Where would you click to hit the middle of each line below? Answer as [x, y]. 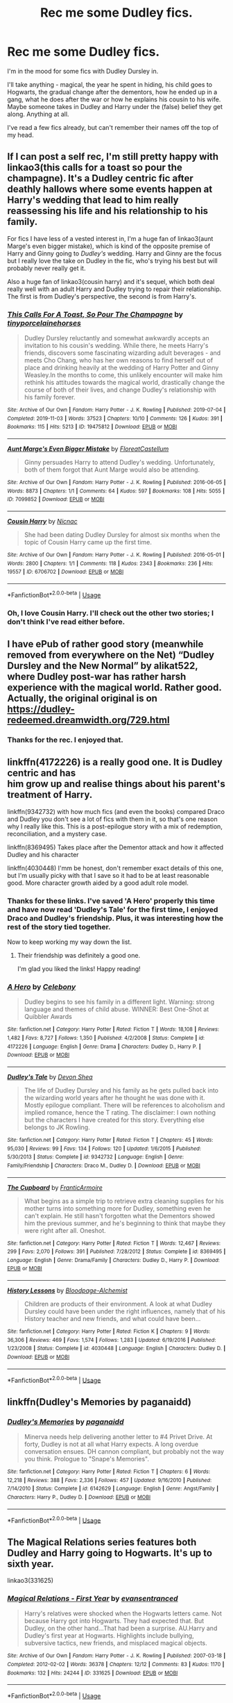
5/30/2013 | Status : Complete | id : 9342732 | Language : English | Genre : [95, 1157]
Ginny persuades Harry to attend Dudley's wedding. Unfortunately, [120, 463]
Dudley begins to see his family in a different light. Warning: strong [119, 1002]
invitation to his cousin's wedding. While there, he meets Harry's [116, 346]
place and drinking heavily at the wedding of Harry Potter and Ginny [121, 368]
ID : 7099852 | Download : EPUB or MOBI [56, 499]
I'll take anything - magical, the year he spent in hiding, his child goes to [110, 84]
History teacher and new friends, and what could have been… [112, 1319]
